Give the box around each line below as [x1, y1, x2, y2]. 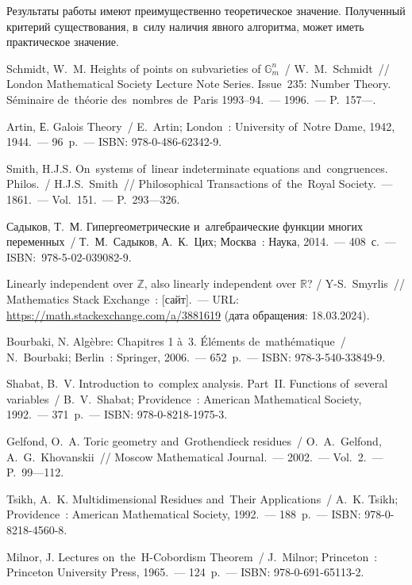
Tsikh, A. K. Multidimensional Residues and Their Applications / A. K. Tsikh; [6, 490, 399, 507]
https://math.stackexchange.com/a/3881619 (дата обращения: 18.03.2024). [6, 306, 370, 323]
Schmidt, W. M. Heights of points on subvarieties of [6, 59, 261, 76]
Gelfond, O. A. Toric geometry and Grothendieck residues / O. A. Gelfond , [6, 433, 382, 449]
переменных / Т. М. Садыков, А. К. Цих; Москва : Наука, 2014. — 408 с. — [6, 233, 396, 250]
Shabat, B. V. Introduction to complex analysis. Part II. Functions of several [6, 375, 388, 392]
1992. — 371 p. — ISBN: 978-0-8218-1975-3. [6, 406, 228, 422]
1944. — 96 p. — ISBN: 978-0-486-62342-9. [6, 133, 222, 150]
